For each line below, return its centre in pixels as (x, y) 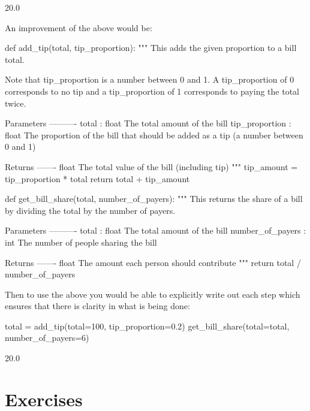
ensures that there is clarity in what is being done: (97, 306)
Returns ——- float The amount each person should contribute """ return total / (153, 262)
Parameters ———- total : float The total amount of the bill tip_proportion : (148, 123)
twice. (16, 103)
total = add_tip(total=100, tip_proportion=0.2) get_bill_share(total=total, (147, 326)
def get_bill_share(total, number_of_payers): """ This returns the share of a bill (154, 199)
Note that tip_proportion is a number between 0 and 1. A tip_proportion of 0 (150, 79)
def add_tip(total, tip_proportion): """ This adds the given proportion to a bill (151, 48)
